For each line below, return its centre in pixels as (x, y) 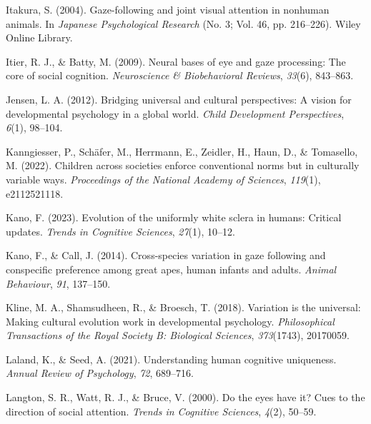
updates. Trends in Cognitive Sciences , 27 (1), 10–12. (120, 231)
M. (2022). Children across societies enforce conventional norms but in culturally (183, 165)
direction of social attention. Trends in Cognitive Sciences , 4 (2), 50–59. (161, 411)
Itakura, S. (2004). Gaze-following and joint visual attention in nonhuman (168, 9)
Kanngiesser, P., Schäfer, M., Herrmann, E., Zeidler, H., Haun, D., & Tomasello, (182, 151)
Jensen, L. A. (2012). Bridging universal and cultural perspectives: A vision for (179, 99)
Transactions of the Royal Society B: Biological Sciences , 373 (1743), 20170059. (178, 335)
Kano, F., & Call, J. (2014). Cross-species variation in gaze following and (166, 255)
